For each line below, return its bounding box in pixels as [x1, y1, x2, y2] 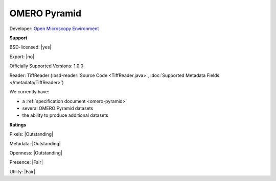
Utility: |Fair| [9, 168, 35, 174]
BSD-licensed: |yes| [9, 44, 52, 50]
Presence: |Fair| [9, 159, 43, 165]
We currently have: [9, 89, 50, 95]
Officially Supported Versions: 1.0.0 [9, 63, 84, 69]
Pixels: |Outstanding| [9, 131, 54, 137]
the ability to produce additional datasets [22, 112, 108, 118]
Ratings [9, 121, 27, 127]
